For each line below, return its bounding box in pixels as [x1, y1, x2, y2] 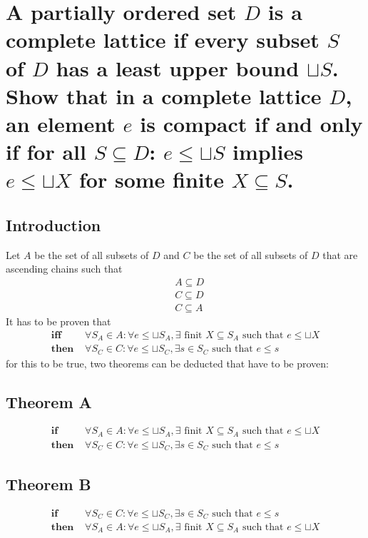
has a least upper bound [56, 53, 300, 82]
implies [232, 137, 303, 166]
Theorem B [6, 472, 91, 494]
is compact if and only [140, 108, 363, 138]
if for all [6, 137, 86, 166]
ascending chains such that [6, 261, 123, 276]
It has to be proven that [6, 313, 111, 328]
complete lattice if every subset [6, 25, 320, 54]
